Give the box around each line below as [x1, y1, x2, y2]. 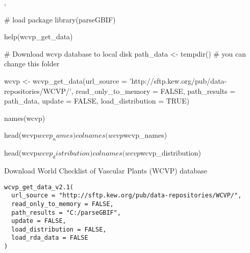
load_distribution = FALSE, [11, 225, 107, 233]
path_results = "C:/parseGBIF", [11, 209, 121, 216]
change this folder [4, 58, 60, 69]
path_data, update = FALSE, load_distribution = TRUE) [4, 95, 190, 106]
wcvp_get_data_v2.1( [4, 183, 74, 191]
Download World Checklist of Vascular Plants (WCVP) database [4, 165, 208, 175]
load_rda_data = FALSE [11, 234, 88, 242]
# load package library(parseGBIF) [4, 14, 116, 24]
